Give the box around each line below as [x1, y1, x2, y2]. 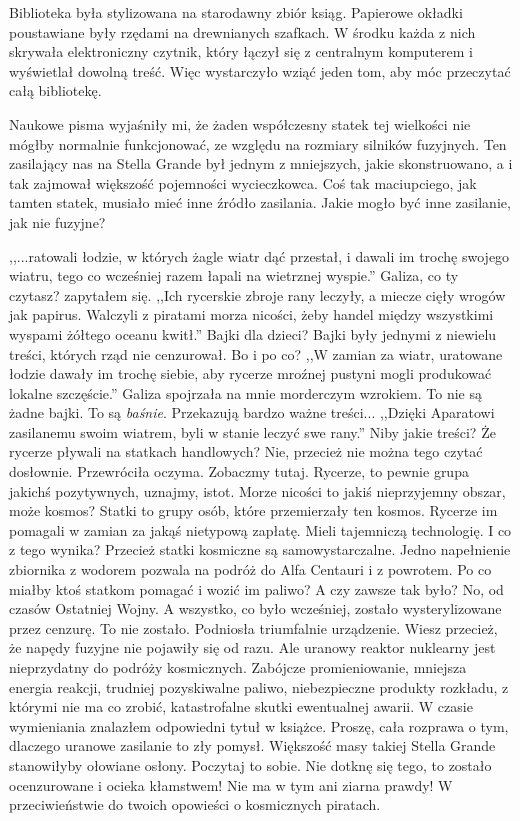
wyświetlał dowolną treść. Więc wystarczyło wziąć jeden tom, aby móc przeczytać [9, 60, 511, 81]
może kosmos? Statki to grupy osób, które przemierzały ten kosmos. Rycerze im [9, 500, 498, 521]
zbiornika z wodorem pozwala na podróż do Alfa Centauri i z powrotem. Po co [9, 559, 492, 580]
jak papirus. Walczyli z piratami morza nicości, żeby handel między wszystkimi [9, 304, 494, 325]
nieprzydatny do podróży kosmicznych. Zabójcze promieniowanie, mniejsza [9, 657, 467, 677]
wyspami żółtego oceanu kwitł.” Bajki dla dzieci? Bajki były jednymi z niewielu [9, 323, 497, 344]
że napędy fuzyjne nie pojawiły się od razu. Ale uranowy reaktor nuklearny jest [9, 637, 496, 658]
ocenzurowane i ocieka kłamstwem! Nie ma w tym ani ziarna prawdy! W [9, 774, 453, 795]
